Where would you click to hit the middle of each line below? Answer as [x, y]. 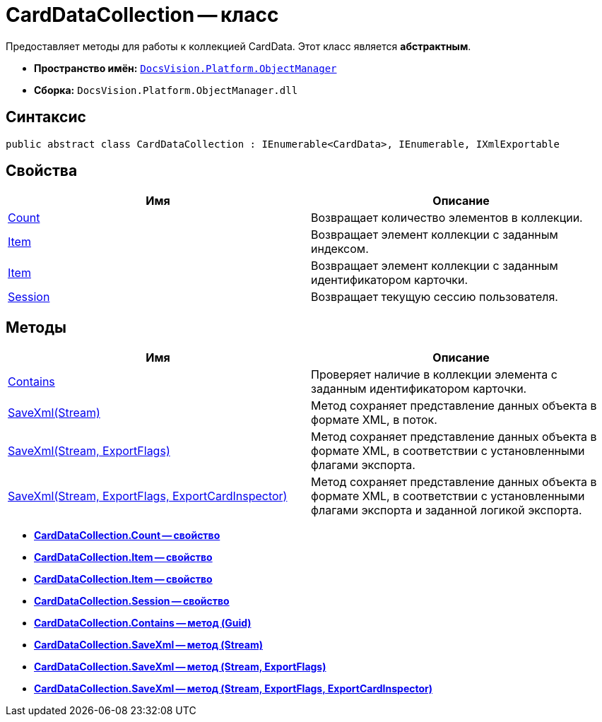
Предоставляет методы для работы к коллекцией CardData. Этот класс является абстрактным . [238, 46]
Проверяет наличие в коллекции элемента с [434, 375]
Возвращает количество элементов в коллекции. [447, 218]
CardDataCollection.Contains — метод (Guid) [143, 623]
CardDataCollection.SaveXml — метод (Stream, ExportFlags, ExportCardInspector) [234, 689]
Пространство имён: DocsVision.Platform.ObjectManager [185, 68]
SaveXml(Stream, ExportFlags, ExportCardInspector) [148, 496]
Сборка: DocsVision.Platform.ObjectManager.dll [166, 90]
